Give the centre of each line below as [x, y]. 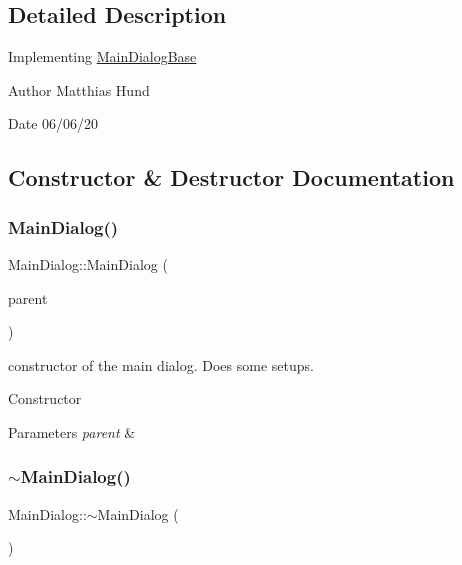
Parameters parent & [72, 431]
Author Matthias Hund [79, 89]
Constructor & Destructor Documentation [231, 177]
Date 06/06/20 [53, 123]
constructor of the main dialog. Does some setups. [161, 364]
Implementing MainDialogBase [102, 56]
